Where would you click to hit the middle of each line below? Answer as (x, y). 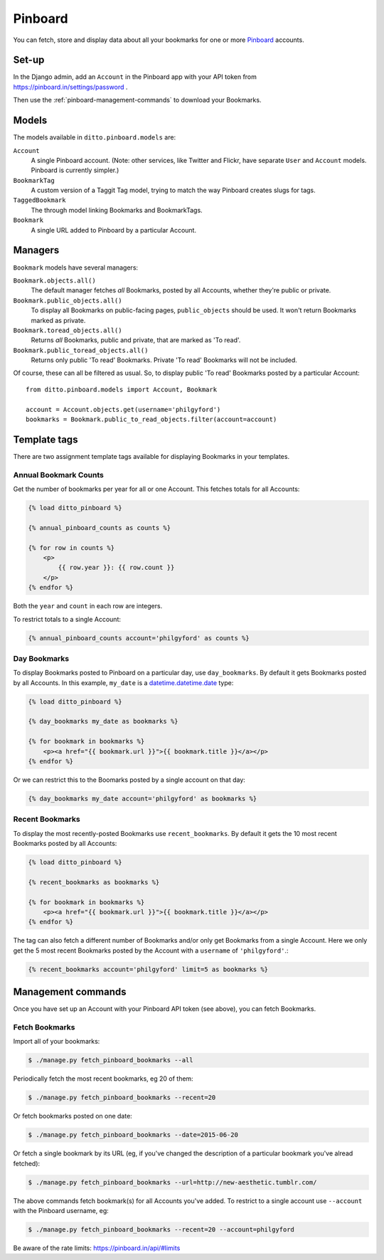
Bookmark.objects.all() (54, 280)
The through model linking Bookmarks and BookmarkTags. (117, 210)
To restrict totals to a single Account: (67, 619)
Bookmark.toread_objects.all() (68, 330)
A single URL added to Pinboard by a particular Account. (114, 230)
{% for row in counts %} (71, 547)
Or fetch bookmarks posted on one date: (73, 1116)
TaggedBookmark (40, 200)
